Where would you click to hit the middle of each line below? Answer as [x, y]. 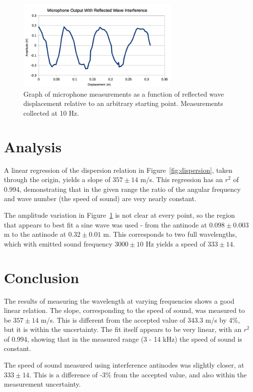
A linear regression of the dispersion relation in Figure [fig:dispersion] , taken [118, 170]
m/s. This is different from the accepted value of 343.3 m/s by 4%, [140, 320]
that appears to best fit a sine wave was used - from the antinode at [106, 224]
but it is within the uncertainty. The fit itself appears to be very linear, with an [123, 329]
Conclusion [42, 277]
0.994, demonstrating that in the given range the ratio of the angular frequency [122, 189]
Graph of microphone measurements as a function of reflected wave [124, 93]
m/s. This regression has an [182, 179]
